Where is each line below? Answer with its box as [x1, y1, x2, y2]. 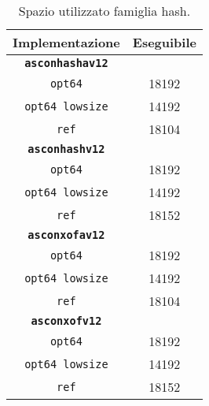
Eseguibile [132, 33, 196, 51]
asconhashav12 [24, 57, 108, 69]
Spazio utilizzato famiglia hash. [18, 2, 191, 20]
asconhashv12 [27, 143, 105, 155]
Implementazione [13, 33, 120, 51]
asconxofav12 [27, 229, 105, 241]
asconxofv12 [31, 315, 102, 327]
